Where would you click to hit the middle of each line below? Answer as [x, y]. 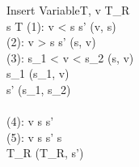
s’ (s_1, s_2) [39, 89]
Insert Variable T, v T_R [68, 10]
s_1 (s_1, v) [38, 73]
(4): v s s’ [30, 121]
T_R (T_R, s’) [45, 153]
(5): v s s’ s [34, 137]
